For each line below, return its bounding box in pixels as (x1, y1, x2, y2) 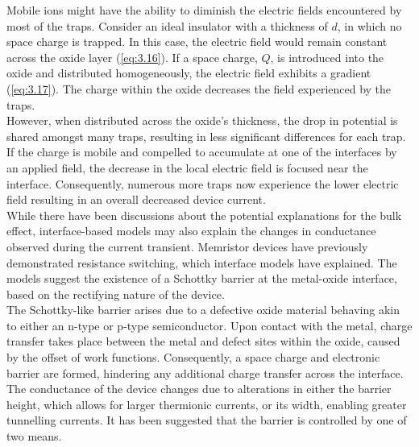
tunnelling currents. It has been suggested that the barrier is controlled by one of (6, 412, 407, 428)
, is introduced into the (270, 48, 384, 65)
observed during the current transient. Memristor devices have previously (6, 238, 368, 255)
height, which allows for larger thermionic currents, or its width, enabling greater (6, 395, 407, 412)
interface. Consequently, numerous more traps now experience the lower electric (6, 175, 399, 192)
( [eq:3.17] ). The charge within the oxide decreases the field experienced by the (6, 80, 392, 97)
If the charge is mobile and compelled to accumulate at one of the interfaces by (6, 143, 397, 160)
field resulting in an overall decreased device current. (6, 191, 266, 208)
